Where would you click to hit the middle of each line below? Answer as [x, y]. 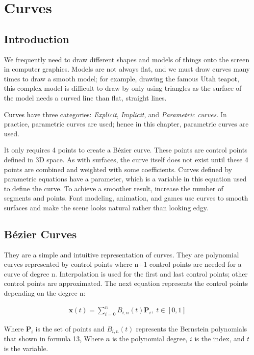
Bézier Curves [40, 234]
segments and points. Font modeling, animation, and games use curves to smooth [126, 198]
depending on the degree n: [45, 293]
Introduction [37, 38]
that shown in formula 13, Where [54, 339]
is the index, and [219, 339]
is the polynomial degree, [150, 339]
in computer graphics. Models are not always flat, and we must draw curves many [127, 69]
